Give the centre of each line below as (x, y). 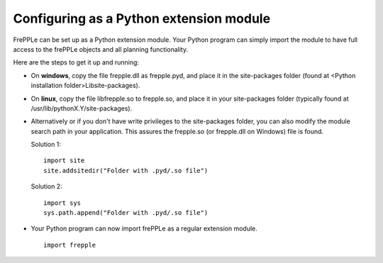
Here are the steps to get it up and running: (76, 62)
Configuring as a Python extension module (142, 18)
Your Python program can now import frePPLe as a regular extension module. (144, 229)
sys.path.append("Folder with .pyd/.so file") (126, 213)
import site (64, 161)
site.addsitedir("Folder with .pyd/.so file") (126, 170)
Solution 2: (47, 186)
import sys (62, 203)
